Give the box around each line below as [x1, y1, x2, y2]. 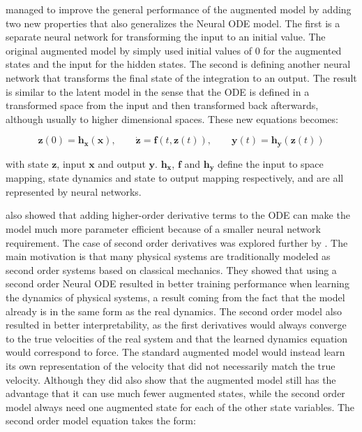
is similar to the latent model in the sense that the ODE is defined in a [6, 84, 310, 99]
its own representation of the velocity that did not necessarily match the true [6, 358, 335, 373]
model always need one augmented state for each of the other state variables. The [6, 399, 355, 414]
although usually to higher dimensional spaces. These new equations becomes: [6, 111, 338, 126]
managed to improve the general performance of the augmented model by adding [6, 2, 352, 16]
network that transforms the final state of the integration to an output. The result [6, 70, 357, 85]
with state [6, 156, 49, 171]
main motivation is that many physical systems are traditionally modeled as [6, 249, 331, 264]
